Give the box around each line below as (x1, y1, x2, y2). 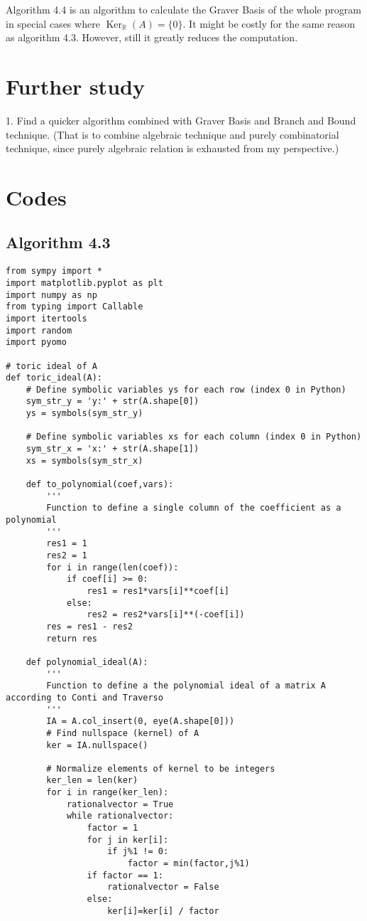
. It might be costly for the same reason (182, 16, 356, 31)
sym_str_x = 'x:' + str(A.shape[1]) (26, 444, 199, 454)
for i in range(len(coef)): (46, 562, 179, 573)
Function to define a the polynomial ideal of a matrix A (46, 681, 327, 691)
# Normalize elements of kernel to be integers (46, 763, 275, 774)
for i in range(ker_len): (46, 787, 169, 798)
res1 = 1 (46, 538, 87, 549)
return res (46, 633, 97, 644)
